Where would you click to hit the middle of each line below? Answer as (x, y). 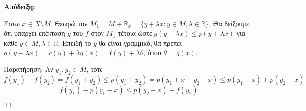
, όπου (152, 52)
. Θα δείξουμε (229, 23)
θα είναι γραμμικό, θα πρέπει (140, 42)
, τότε (95, 69)
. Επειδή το (75, 42)
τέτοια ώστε (135, 33)
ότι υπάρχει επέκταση (35, 33)
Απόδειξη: (20, 6)
